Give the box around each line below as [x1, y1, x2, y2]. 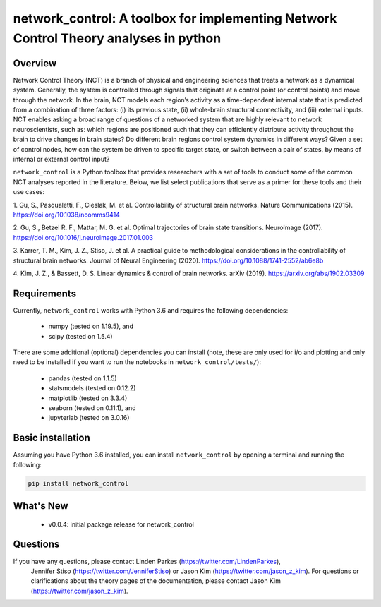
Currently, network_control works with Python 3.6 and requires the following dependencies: [13, 306, 289, 314]
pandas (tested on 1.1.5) [48, 374, 117, 383]
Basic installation [13, 432, 91, 444]
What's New [13, 500, 68, 512]
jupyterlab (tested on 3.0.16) [48, 414, 130, 422]
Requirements [13, 287, 77, 299]
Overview [13, 57, 57, 69]
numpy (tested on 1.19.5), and [48, 322, 134, 331]
